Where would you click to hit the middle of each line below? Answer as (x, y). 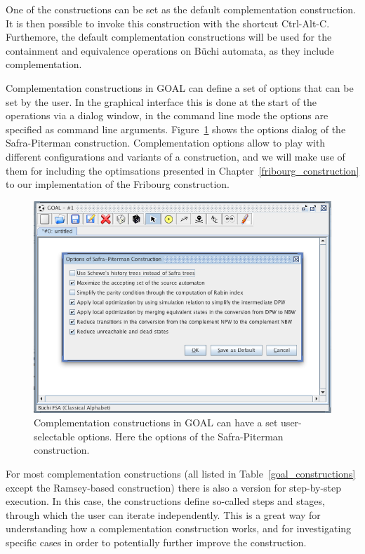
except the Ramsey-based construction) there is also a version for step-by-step (174, 487)
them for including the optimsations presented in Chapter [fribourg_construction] (182, 170)
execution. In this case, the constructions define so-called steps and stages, (165, 501)
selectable (54, 436)
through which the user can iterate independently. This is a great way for (163, 514)
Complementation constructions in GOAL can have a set (156, 423)
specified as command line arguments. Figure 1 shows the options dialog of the (176, 129)
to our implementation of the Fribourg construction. (118, 184)
